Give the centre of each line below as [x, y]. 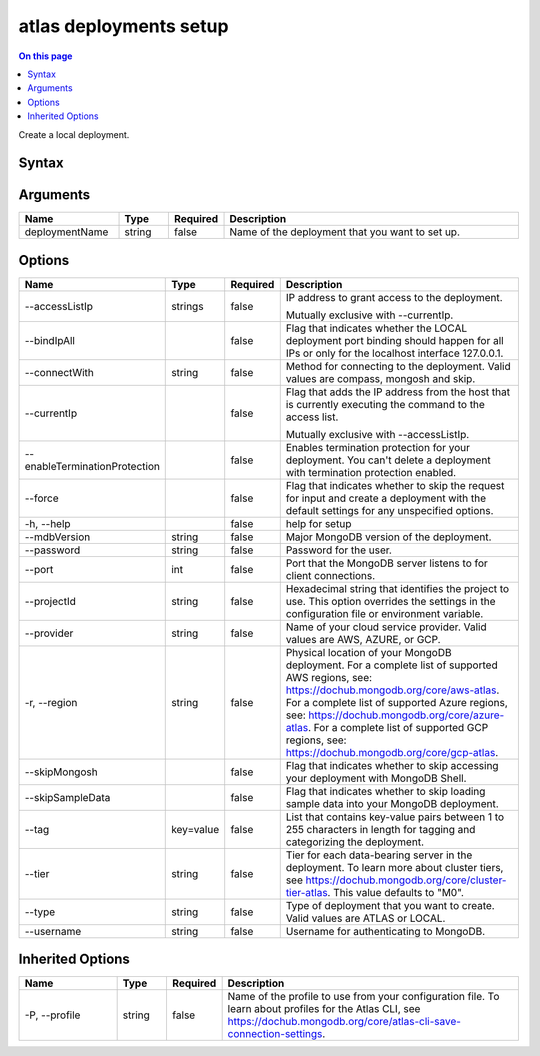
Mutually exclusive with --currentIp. [369, 315]
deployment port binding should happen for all [394, 340]
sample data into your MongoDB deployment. [392, 803]
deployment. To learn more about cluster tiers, [394, 867]
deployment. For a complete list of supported [392, 665]
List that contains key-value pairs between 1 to [395, 817]
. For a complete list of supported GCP [398, 727]
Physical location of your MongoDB [368, 652]
